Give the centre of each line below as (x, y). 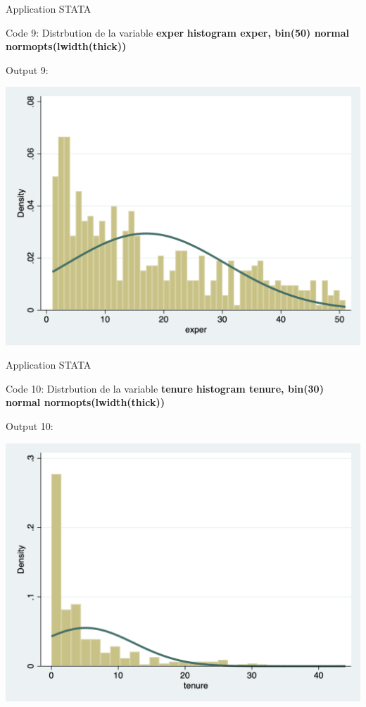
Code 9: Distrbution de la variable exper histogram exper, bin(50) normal (177, 32)
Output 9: (27, 69)
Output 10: (30, 425)
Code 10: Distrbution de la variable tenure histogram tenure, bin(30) (165, 388)
